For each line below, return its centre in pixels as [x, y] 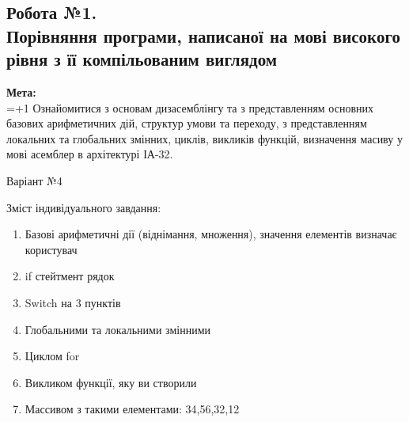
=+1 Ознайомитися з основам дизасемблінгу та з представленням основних [190, 107]
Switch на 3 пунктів [73, 302]
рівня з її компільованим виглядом [142, 59]
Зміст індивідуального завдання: [84, 207]
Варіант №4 [34, 180]
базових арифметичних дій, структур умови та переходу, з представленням [187, 123]
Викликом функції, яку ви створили [111, 382]
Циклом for [52, 356]
